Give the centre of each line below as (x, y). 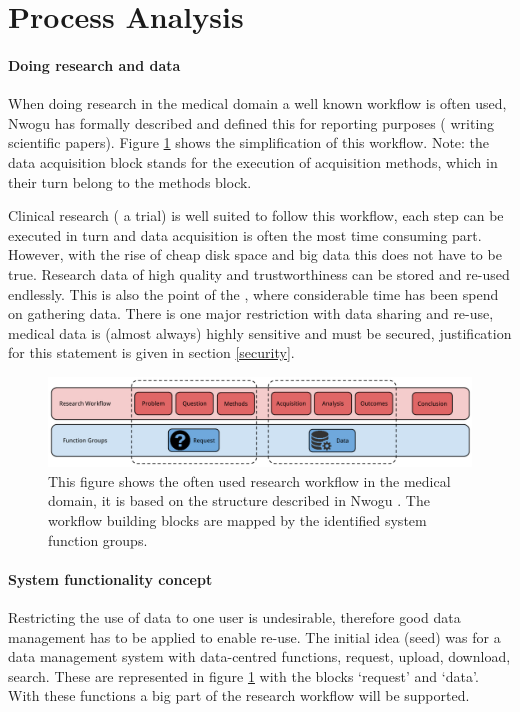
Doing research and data (94, 64)
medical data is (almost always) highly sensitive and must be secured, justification (260, 332)
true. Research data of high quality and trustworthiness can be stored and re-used (259, 273)
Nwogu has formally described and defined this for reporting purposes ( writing (251, 122)
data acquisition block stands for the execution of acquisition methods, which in (253, 161)
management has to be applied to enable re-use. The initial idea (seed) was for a (254, 636)
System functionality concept (110, 578)
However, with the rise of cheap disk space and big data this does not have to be (255, 254)
